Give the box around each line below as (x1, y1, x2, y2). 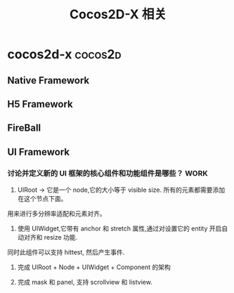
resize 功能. (44, 233, 78, 242)
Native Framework (7, 74, 90, 86)
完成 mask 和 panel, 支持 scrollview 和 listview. (17, 278, 152, 287)
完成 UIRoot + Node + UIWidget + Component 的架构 (17, 263, 171, 271)
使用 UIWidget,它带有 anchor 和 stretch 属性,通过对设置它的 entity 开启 (17, 224, 222, 233)
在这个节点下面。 (17, 195, 67, 203)
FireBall (7, 122, 41, 134)
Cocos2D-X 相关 (69, 6, 167, 22)
